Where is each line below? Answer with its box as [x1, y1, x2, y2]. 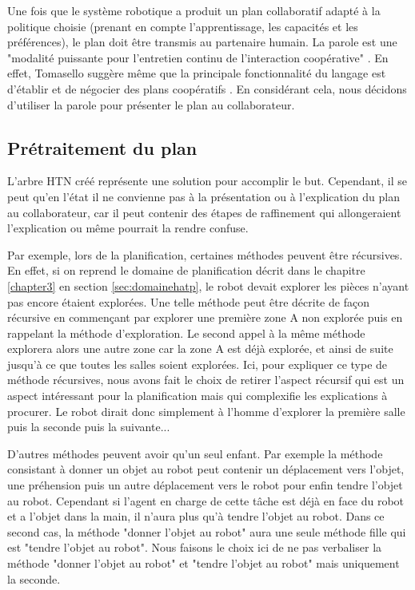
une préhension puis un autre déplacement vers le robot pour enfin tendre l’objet [7, 477, 403, 493]
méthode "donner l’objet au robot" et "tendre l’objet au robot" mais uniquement [7, 555, 400, 572]
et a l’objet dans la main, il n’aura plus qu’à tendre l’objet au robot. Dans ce [7, 508, 385, 525]
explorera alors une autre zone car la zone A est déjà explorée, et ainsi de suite [7, 340, 393, 357]
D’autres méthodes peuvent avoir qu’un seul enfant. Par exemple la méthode [7, 445, 383, 461]
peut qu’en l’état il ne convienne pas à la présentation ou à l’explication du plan [7, 188, 401, 204]
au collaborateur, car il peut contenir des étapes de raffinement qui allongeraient [7, 204, 401, 220]
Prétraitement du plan [7, 135, 198, 160]
